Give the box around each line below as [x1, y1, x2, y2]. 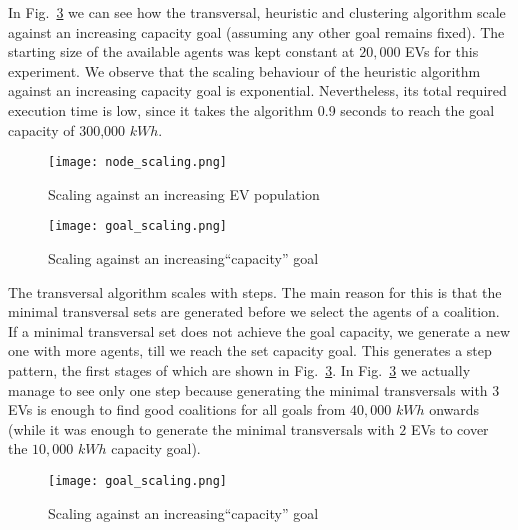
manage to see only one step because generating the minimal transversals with [8, 379, 488, 400]
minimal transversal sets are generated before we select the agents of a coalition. [8, 301, 500, 322]
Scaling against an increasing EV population [48, 183, 320, 204]
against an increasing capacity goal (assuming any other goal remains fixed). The [8, 21, 505, 42]
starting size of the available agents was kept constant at [8, 41, 355, 62]
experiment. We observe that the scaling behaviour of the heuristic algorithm [8, 60, 481, 81]
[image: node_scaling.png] [48, 155, 227, 170]
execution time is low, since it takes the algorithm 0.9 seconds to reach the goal [8, 99, 495, 120]
